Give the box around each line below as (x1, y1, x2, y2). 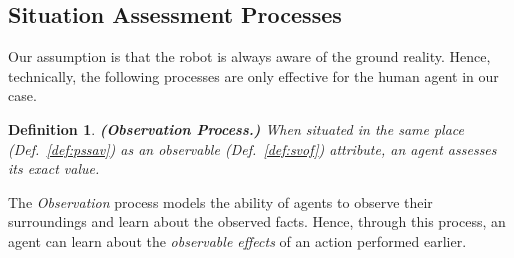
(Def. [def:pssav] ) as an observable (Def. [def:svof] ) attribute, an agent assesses (8, 138, 497, 159)
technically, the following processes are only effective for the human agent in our (8, 65, 499, 86)
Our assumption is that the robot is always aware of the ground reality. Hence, (8, 46, 491, 67)
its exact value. (8, 158, 100, 179)
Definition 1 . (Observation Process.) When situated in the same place (8, 118, 465, 139)
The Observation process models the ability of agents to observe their (8, 191, 433, 212)
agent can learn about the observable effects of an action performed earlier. (8, 230, 467, 251)
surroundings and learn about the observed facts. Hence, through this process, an (8, 211, 506, 232)
